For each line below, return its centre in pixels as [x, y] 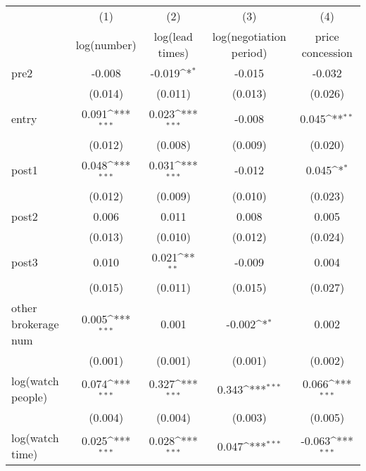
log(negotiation [249, 36]
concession [327, 52]
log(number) [106, 44]
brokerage [35, 324]
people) [30, 397]
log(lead [173, 36]
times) [173, 52]
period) [249, 52]
